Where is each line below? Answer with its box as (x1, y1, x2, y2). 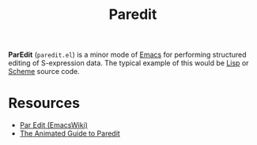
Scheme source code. (8, 67, 81, 76)
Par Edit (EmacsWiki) (19, 121, 89, 130)
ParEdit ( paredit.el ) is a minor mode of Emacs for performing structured (8, 50, 247, 60)
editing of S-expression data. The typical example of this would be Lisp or (8, 58, 249, 68)
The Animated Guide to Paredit (19, 128, 120, 139)
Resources (8, 95, 81, 112)
